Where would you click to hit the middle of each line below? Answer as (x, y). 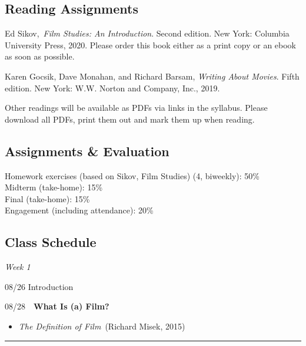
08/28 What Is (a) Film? (57, 306)
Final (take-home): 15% (47, 198)
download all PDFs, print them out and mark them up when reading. (130, 119)
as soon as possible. (40, 56)
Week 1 (18, 267)
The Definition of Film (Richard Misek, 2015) (102, 326)
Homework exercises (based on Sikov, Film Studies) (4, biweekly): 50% (132, 175)
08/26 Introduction (39, 286)
